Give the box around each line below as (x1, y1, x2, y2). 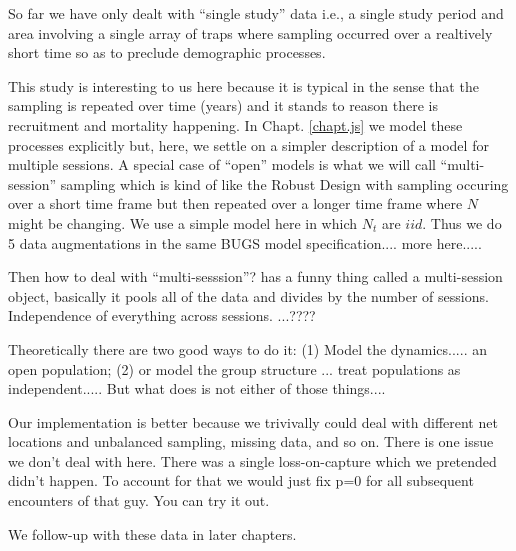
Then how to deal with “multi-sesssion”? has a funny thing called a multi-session (8, 266, 503, 287)
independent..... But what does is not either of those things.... (8, 378, 386, 399)
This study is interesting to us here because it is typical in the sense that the (8, 75, 479, 96)
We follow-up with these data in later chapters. (8, 523, 297, 544)
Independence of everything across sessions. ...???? (8, 305, 316, 326)
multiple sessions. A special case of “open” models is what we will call (8, 154, 436, 175)
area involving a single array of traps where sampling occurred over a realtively (8, 22, 493, 43)
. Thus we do (422, 212, 502, 233)
